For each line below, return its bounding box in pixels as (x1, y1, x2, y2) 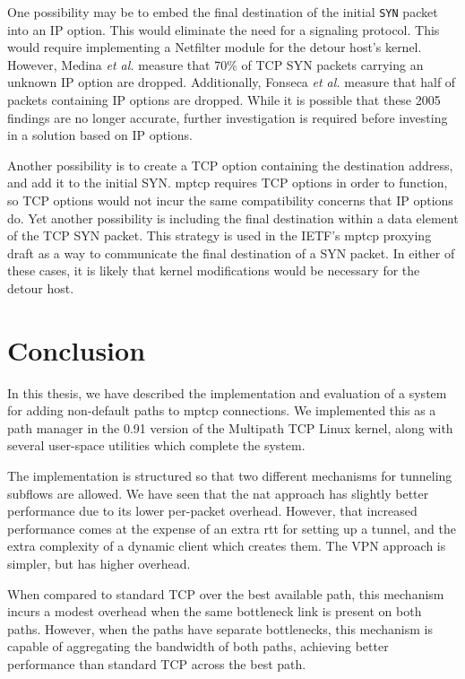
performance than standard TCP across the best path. (7, 655, 306, 673)
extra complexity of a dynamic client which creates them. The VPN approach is (7, 536, 446, 555)
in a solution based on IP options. (7, 126, 193, 144)
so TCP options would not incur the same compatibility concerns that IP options (7, 191, 453, 209)
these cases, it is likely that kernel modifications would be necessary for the (7, 261, 420, 280)
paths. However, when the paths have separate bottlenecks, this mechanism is (7, 619, 434, 638)
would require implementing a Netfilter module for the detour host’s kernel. (7, 38, 422, 57)
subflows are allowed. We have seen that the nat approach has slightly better (7, 483, 429, 502)
